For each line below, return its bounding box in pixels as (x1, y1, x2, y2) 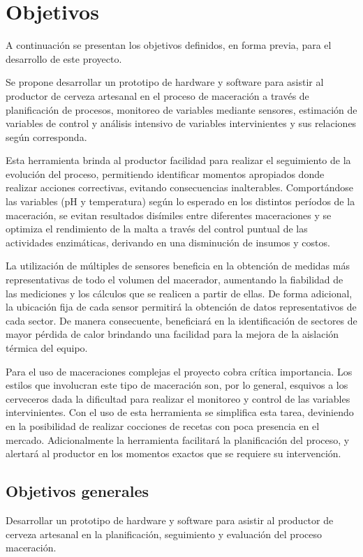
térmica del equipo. (6, 341, 88, 355)
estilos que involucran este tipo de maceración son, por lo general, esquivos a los (6, 378, 348, 392)
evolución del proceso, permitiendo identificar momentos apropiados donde (6, 166, 325, 181)
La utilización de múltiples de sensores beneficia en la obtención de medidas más (6, 258, 350, 273)
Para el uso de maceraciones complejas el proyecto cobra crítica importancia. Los (6, 364, 353, 378)
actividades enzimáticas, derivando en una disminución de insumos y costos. (6, 235, 330, 249)
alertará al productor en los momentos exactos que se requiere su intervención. (6, 446, 341, 461)
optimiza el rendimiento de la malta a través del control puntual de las (6, 221, 308, 236)
